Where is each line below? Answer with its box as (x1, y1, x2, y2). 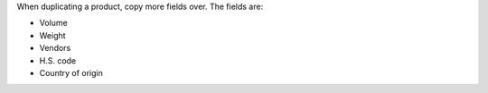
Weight (39, 30, 67, 40)
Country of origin (39, 67, 103, 78)
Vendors (39, 43, 71, 54)
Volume (39, 18, 68, 29)
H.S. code (39, 55, 77, 66)
